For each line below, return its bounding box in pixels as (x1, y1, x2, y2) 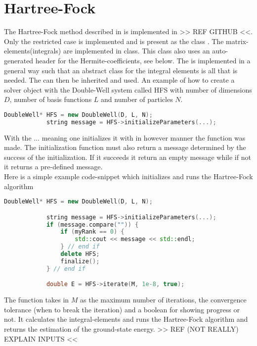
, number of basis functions (9, 94, 92, 104)
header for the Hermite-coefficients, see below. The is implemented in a (35, 55, 251, 65)
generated (4, 55, 34, 65)
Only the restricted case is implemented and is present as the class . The (4, 36, 224, 46)
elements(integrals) (4, 46, 61, 56)
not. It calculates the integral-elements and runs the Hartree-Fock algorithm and (4, 314, 248, 324)
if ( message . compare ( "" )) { (46, 221, 139, 228)
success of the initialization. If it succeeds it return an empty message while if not (4, 151, 251, 162)
